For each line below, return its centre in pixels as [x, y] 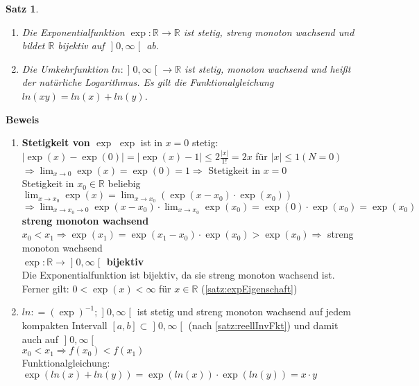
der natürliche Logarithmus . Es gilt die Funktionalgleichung [148, 82]
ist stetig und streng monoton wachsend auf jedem [244, 312]
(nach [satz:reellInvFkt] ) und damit [263, 325]
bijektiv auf [81, 45]
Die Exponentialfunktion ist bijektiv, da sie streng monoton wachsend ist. [178, 275]
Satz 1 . [22, 8]
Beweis [23, 119]
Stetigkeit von [56, 142]
